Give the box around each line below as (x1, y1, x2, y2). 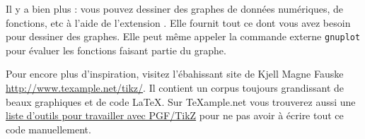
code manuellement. (6, 121, 91, 136)
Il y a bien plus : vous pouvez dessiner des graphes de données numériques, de (6, 1, 344, 16)
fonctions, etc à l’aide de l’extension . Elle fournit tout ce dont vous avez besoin (6, 15, 351, 30)
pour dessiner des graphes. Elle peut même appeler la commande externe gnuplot (6, 29, 361, 44)
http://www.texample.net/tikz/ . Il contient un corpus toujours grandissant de (6, 80, 344, 95)
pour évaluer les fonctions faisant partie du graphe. (6, 42, 226, 57)
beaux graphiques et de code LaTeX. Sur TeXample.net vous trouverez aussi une (6, 94, 356, 109)
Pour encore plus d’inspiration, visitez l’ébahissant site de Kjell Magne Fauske (6, 66, 344, 81)
